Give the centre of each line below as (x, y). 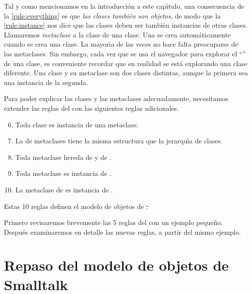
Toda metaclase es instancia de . (63, 173)
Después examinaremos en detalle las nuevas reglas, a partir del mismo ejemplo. (122, 232)
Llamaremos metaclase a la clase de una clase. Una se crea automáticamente (117, 34)
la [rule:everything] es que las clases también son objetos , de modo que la (112, 15)
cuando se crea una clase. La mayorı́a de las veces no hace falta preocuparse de (121, 44)
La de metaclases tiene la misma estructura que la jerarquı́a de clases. (119, 141)
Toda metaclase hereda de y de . (63, 157)
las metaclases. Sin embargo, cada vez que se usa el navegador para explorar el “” (125, 53)
